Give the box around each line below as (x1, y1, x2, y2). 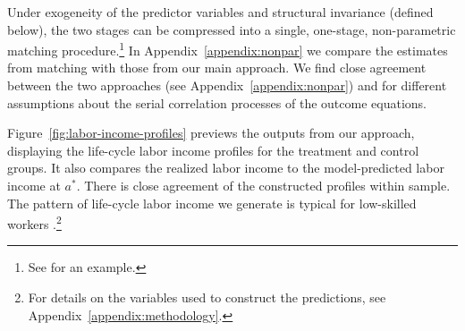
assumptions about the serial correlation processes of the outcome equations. (7, 93, 427, 112)
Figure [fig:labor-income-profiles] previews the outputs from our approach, (7, 123, 415, 142)
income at (7, 176, 61, 194)
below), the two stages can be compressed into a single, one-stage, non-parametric (7, 20, 456, 38)
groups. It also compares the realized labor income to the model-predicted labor (7, 158, 444, 177)
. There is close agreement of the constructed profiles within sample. (76, 176, 451, 194)
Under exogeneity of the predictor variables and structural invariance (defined (7, 3, 434, 21)
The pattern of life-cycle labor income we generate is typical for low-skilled (7, 193, 417, 212)
